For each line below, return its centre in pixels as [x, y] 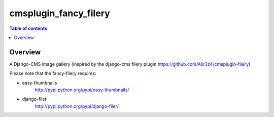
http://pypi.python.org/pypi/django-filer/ [77, 106]
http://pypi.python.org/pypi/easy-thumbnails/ [82, 90]
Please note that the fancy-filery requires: [53, 73]
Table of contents [28, 28]
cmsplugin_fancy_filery [60, 13]
